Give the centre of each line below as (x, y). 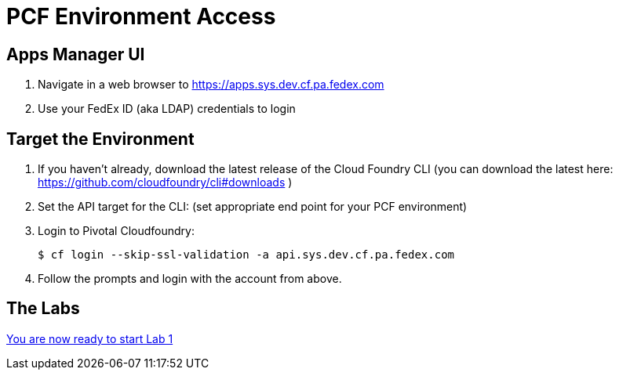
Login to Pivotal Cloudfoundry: (116, 231)
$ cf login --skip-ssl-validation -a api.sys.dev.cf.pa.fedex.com (246, 255)
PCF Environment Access (141, 16)
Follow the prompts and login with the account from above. (190, 279)
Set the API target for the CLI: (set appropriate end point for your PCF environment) (253, 207)
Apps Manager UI (76, 54)
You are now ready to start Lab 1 (90, 338)
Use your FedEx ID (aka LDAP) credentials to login (167, 109)
